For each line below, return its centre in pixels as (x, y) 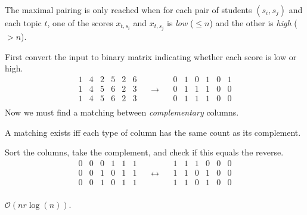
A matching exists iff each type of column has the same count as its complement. (153, 132)
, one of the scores (80, 22)
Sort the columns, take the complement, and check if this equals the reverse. (144, 152)
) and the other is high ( (253, 22)
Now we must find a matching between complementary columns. (122, 112)
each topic (23, 22)
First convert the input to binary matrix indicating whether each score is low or (151, 56)
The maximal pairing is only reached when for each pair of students (128, 9)
